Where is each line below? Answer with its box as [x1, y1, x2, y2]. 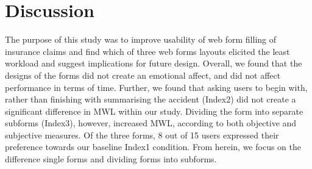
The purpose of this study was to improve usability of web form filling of [5, 33, 277, 46]
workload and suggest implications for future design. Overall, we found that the [5, 57, 302, 70]
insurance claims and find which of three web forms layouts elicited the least [5, 45, 290, 57]
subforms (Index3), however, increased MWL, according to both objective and [5, 117, 297, 129]
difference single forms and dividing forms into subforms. [5, 153, 217, 165]
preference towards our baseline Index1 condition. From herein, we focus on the [5, 140, 301, 153]
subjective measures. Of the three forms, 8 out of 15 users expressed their [5, 128, 279, 141]
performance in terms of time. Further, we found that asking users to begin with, [5, 81, 308, 93]
